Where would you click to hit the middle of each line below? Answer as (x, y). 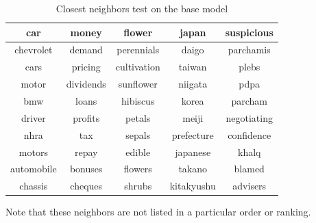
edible (138, 152)
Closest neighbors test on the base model (142, 8)
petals (138, 117)
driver (33, 117)
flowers (138, 169)
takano (193, 169)
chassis (34, 186)
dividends (86, 84)
